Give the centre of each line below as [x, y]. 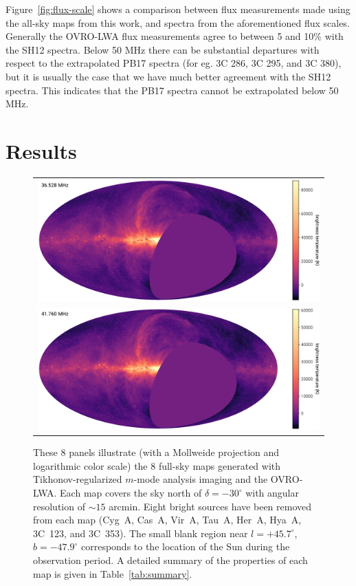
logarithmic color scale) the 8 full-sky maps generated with [157, 465]
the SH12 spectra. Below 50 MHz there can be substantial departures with [163, 49]
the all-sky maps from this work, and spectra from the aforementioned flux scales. [178, 22]
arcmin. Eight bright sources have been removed [210, 506]
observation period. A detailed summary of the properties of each [170, 560]
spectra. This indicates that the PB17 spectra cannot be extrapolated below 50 [172, 90]
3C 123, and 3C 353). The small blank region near [141, 533]
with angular [272, 493]
